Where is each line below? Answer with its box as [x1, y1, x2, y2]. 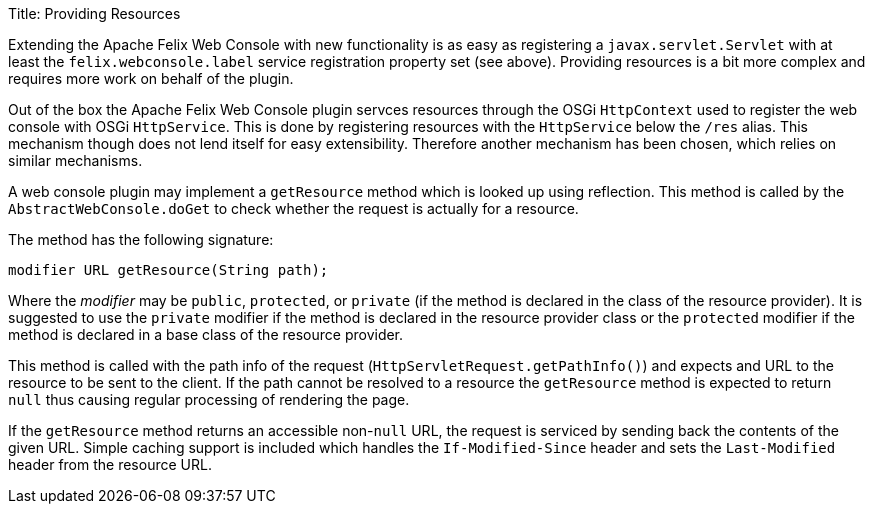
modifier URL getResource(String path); [8, 262, 329, 278]
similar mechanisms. [8, 152, 143, 169]
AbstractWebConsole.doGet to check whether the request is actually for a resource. [8, 200, 579, 217]
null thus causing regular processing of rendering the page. [8, 391, 410, 408]
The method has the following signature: [8, 231, 274, 248]
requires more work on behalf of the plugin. [8, 70, 294, 87]
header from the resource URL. [8, 456, 212, 473]
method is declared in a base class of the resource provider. [8, 326, 404, 343]
